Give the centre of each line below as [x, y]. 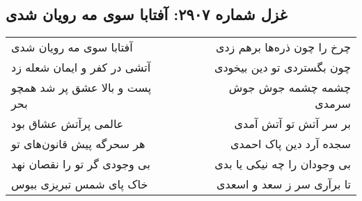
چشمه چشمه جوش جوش [290, 88]
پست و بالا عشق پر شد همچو [81, 88]
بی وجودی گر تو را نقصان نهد [81, 164]
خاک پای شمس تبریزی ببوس [80, 184]
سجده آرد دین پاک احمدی [290, 144]
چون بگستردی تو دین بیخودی [282, 67]
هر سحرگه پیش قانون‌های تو [78, 144]
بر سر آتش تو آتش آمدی [292, 124]
